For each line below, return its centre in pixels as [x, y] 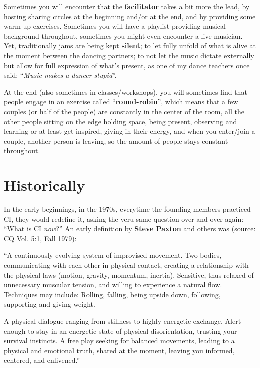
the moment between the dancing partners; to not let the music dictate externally [129, 55]
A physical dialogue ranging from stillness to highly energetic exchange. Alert [123, 320]
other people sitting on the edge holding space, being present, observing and [121, 121]
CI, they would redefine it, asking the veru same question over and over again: [124, 218]
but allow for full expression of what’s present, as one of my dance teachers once [127, 65]
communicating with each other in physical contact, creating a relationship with [126, 265]
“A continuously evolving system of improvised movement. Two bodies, [113, 255]
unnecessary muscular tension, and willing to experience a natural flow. [113, 284]
